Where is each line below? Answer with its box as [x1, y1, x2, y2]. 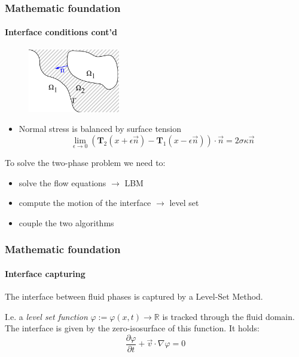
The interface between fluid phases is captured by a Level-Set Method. [5, 290, 263, 303]
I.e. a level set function [5, 310, 88, 322]
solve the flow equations [19, 176, 106, 189]
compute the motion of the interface [19, 196, 151, 209]
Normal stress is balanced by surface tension [19, 122, 182, 135]
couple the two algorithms [19, 216, 114, 229]
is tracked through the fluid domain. [162, 310, 295, 322]
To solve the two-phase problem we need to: [5, 156, 166, 168]
